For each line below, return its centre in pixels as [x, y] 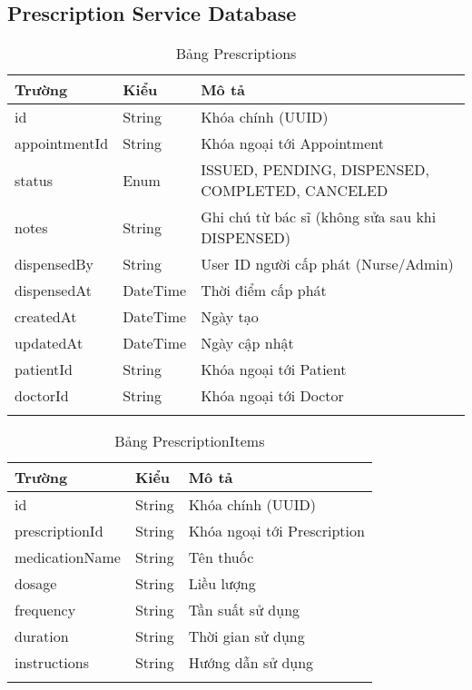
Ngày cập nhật [247, 343]
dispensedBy [54, 264]
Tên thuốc [221, 557]
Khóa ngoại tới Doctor [272, 396]
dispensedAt [54, 291]
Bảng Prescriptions [236, 54]
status [34, 180]
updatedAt [49, 343]
